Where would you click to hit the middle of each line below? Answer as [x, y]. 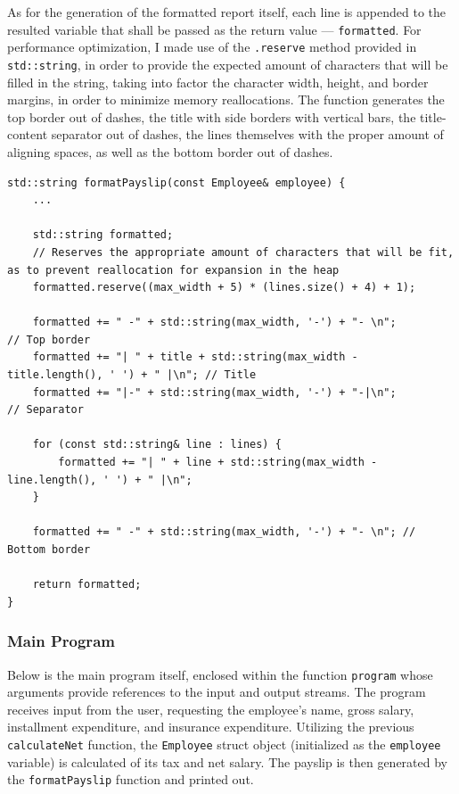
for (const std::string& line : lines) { [157, 445]
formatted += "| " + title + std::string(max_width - [195, 357]
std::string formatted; [103, 235]
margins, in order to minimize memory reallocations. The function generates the [226, 99]
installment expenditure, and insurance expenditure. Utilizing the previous [211, 727]
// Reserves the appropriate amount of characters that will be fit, [243, 252]
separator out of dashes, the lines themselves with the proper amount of [247, 134]
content [28, 134]
